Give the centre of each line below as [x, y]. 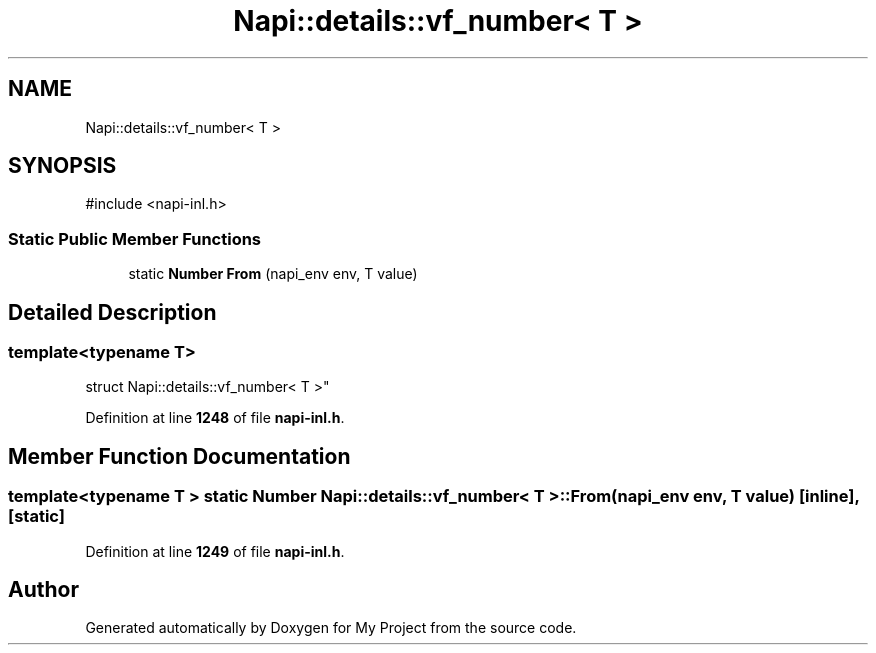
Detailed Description [112, 312]
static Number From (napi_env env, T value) [273, 274]
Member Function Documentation [179, 456]
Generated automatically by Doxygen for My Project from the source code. [331, 628]
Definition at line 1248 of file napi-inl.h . [215, 418]
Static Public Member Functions [135, 238]
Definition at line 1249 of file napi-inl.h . [215, 551]
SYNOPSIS [62, 166]
